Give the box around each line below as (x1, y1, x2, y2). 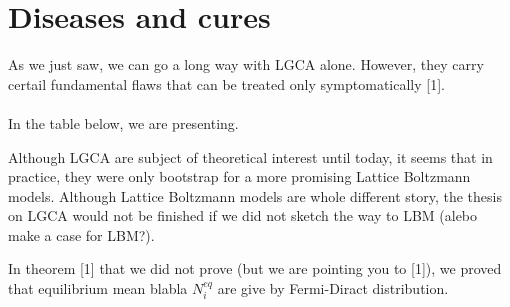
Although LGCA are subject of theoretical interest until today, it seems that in (8, 146, 493, 167)
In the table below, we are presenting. (8, 112, 239, 133)
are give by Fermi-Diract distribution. (217, 278, 449, 299)
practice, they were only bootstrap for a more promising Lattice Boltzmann (8, 166, 471, 187)
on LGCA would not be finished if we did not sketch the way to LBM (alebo (8, 205, 478, 226)
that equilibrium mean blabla (8, 278, 188, 299)
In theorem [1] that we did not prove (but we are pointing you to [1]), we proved (8, 258, 502, 279)
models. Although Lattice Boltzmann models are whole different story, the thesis (8, 185, 502, 206)
